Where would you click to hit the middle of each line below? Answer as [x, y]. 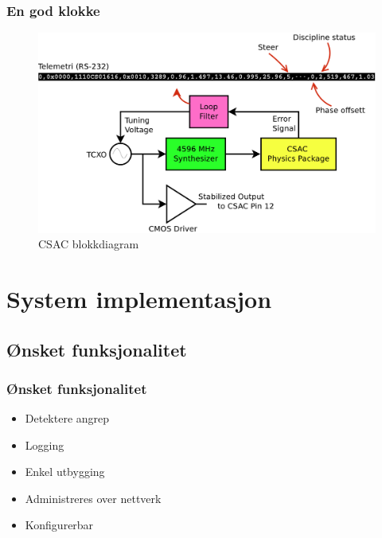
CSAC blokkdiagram [89, 244]
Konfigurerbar [59, 525]
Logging [45, 444]
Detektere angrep [67, 418]
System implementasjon [139, 298]
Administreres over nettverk [93, 498]
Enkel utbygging [65, 472]
